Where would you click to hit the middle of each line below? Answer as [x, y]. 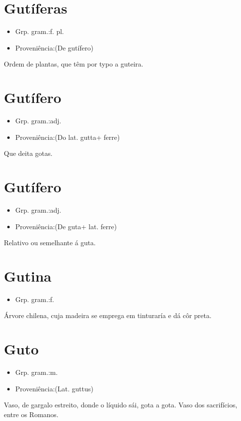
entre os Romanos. [31, 414]
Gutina [28, 276]
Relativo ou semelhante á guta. [50, 243]
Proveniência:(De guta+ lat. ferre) [66, 226]
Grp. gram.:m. [37, 372]
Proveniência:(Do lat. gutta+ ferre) [68, 137]
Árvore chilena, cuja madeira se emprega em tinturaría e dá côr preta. [108, 315]
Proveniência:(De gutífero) [54, 47]
